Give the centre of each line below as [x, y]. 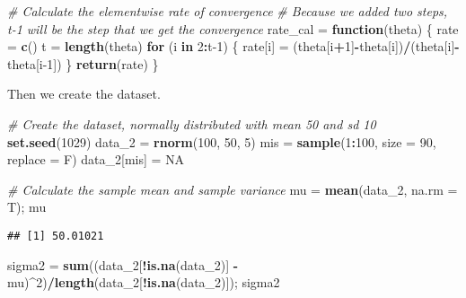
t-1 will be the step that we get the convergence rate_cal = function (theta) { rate [233, 28]
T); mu [27, 207]
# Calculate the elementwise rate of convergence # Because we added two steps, [228, 11]
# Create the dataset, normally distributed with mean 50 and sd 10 [192, 123]
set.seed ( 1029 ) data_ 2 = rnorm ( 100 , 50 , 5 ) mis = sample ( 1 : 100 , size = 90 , [222, 141]
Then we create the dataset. [84, 94]
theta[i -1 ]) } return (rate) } [83, 63]
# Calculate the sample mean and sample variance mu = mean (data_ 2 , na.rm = [233, 189]
